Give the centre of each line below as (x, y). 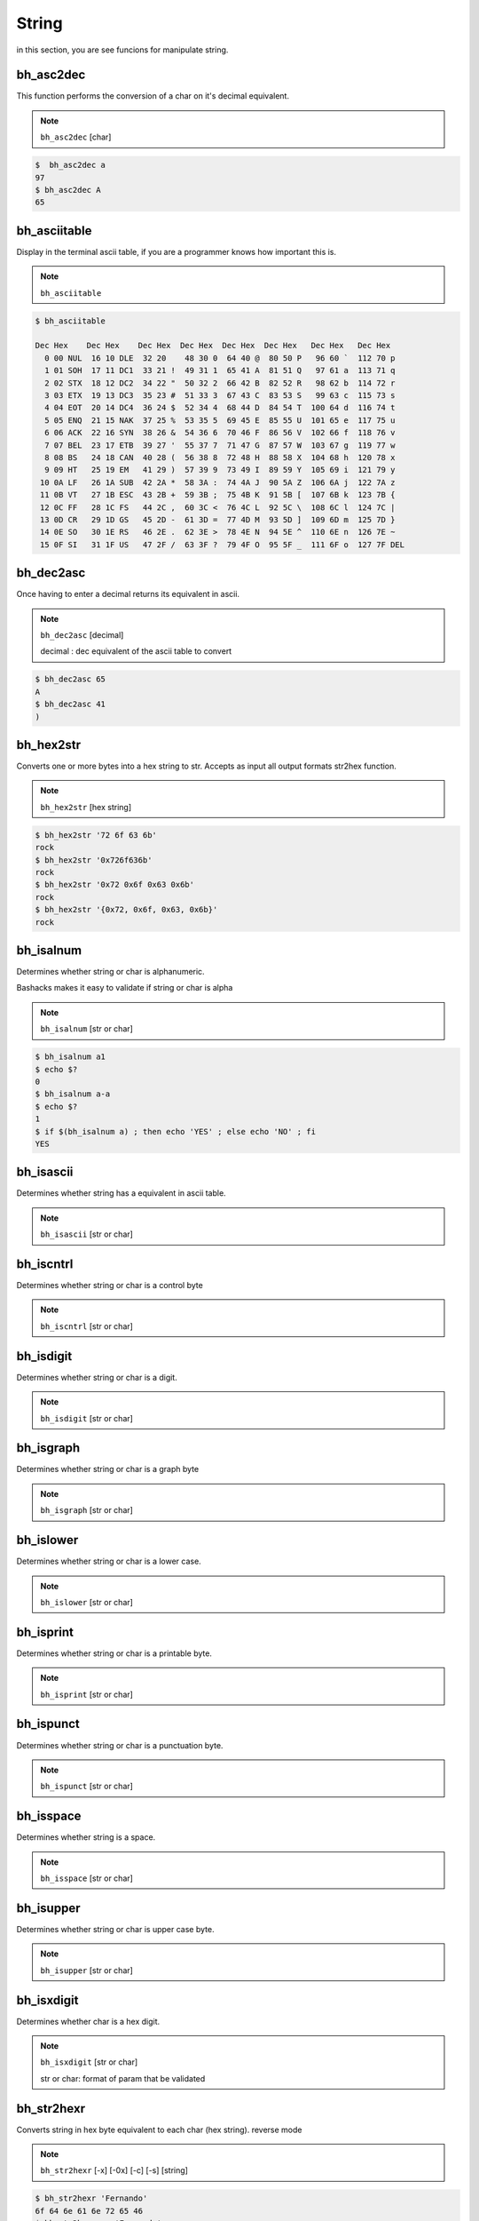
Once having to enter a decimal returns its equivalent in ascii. (128, 594)
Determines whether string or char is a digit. (97, 1377)
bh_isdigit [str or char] (86, 1418)
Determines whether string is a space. (86, 1837)
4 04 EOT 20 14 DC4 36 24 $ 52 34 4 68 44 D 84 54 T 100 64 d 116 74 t (220, 408)
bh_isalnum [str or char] (86, 1029)
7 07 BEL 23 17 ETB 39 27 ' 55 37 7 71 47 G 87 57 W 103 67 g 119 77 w (220, 445)
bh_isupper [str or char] (86, 1970)
